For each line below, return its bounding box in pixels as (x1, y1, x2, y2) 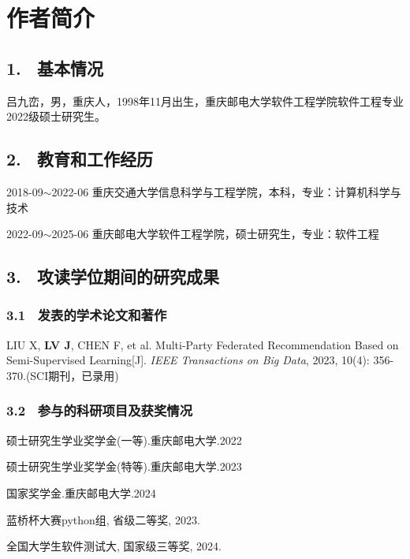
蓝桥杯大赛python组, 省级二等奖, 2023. (6, 511, 200, 527)
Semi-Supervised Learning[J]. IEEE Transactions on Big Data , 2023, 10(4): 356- (6, 352, 394, 368)
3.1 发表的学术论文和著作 (6, 305, 167, 325)
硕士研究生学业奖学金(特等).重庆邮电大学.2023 (6, 458, 242, 475)
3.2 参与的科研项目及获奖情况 (6, 401, 193, 420)
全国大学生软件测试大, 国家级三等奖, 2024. (6, 538, 222, 554)
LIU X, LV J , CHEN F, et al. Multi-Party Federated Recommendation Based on (6, 336, 399, 352)
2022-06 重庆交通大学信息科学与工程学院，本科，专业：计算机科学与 (51, 183, 401, 199)
